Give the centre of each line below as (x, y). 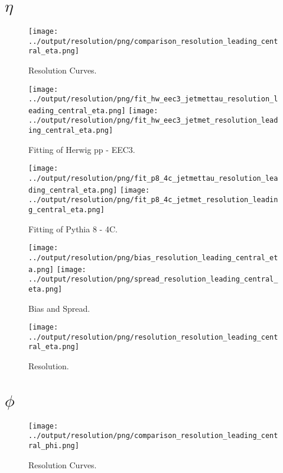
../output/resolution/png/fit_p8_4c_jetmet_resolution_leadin (153, 200)
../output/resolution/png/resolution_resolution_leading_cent (153, 337)
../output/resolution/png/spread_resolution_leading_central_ (153, 279)
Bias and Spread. (59, 308)
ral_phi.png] (54, 445)
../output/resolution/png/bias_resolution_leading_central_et (153, 258)
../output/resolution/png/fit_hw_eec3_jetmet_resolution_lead (153, 121)
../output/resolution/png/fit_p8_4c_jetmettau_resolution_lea (153, 179)
